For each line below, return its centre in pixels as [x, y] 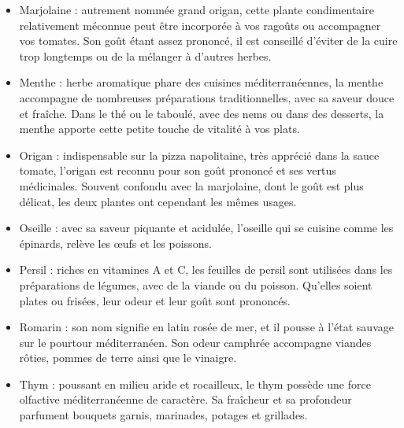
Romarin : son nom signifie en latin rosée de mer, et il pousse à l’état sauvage [206, 327]
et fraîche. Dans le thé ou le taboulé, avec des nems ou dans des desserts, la [202, 113]
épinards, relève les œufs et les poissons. [115, 243]
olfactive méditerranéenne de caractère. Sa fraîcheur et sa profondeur [185, 399]
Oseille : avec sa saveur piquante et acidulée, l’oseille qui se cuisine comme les [206, 228]
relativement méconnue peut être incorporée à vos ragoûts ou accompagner [200, 25]
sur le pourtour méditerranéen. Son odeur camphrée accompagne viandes [195, 342]
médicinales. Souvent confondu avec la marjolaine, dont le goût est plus [191, 185]
